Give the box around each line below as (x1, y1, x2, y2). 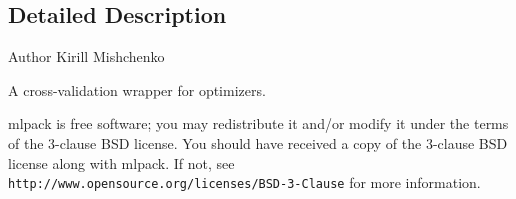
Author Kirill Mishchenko (8, 46, 165, 67)
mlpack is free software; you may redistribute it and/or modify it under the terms (8, 113, 509, 134)
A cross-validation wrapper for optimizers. (8, 79, 266, 100)
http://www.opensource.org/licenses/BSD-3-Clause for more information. (8, 172, 481, 193)
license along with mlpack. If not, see (8, 152, 235, 173)
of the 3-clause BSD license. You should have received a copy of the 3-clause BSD (8, 132, 508, 153)
